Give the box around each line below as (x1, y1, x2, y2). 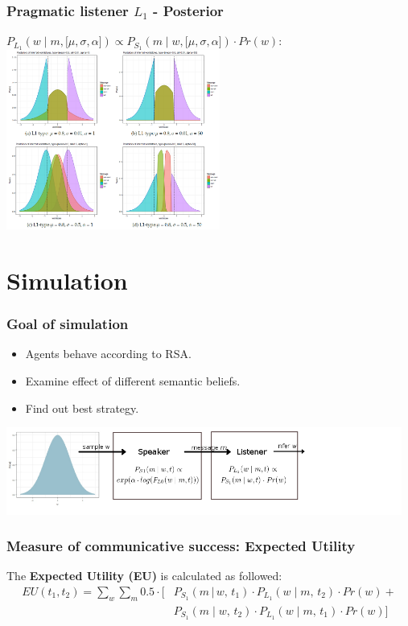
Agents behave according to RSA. (25, 345, 192, 362)
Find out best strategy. (25, 399, 139, 416)
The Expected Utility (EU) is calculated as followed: (6, 567, 282, 584)
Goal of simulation (6, 314, 129, 334)
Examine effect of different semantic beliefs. (25, 373, 241, 389)
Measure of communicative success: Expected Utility (6, 536, 356, 556)
